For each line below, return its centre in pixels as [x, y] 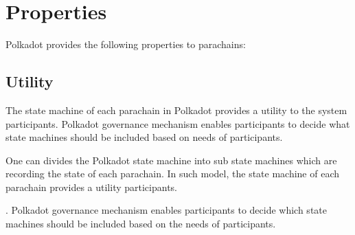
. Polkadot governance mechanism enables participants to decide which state [166, 210]
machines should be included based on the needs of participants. [141, 224]
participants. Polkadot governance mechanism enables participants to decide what [178, 123]
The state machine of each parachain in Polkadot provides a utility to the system [176, 110]
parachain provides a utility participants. [91, 187]
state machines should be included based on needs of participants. [144, 137]
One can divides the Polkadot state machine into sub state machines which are [171, 160]
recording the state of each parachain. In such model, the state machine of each [173, 174]
